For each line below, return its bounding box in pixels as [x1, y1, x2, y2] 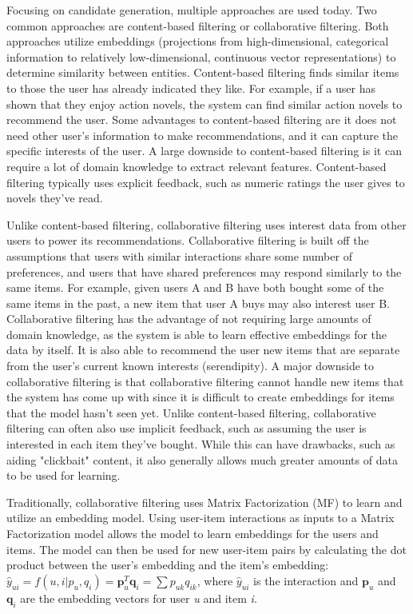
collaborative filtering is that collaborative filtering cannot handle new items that [6, 373, 404, 389]
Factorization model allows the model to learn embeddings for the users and [6, 525, 379, 541]
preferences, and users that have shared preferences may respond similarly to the [6, 263, 402, 280]
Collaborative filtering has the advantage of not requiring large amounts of [6, 310, 371, 327]
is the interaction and [253, 572, 359, 588]
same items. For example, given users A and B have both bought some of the [6, 279, 384, 296]
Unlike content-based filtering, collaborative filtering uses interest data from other [6, 216, 407, 233]
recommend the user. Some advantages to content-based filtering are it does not [6, 111, 397, 128]
